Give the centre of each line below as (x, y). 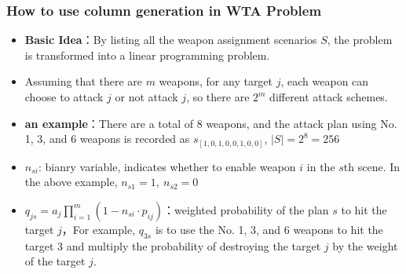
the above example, (71, 182)
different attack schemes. (329, 97)
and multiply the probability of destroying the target (194, 245)
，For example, (99, 229)
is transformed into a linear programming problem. (147, 55)
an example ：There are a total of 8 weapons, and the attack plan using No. (211, 123)
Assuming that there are (83, 81)
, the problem (360, 40)
